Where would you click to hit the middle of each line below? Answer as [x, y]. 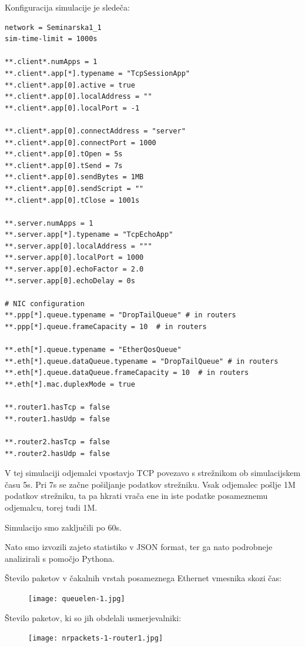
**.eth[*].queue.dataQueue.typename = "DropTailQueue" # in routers [142, 361]
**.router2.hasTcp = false [57, 442]
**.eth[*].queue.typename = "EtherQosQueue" [93, 350]
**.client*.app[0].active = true [70, 85]
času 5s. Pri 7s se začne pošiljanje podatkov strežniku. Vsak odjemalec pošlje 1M [150, 484]
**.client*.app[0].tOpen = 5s [64, 154]
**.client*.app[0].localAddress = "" [78, 97]
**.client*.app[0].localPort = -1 [72, 108]
